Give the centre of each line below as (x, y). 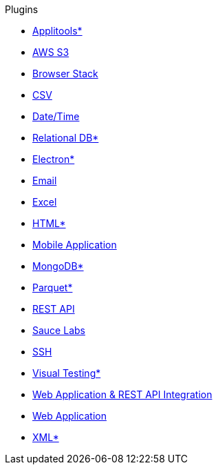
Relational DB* (66, 138)
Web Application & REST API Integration (122, 394)
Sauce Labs (59, 330)
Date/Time (56, 116)
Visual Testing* (67, 373)
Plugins (22, 9)
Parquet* (53, 287)
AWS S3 (51, 52)
